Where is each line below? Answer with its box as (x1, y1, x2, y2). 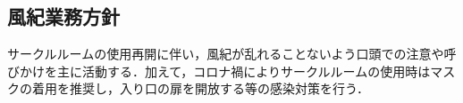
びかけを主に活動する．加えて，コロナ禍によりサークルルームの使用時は (7, 61, 431, 80)
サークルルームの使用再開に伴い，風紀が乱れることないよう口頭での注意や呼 (7, 44, 457, 63)
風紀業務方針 (7, 3, 120, 30)
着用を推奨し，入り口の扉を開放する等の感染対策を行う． (31, 79, 369, 98)
